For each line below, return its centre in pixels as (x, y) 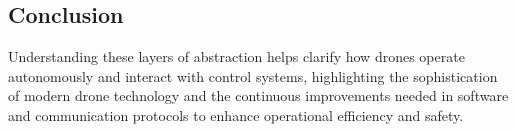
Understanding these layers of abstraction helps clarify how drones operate (236, 56)
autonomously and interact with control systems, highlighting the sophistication (253, 75)
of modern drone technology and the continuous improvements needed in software (258, 95)
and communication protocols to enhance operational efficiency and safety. (236, 114)
